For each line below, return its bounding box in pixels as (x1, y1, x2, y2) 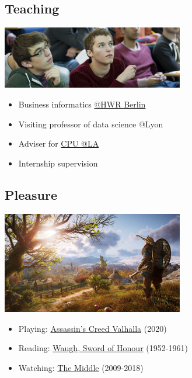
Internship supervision (18, 157, 98, 169)
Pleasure (5, 185, 57, 203)
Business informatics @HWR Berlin (18, 98, 146, 110)
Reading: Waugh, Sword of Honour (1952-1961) (18, 342, 188, 354)
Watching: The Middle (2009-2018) (18, 362, 144, 374)
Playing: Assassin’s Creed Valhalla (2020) (18, 322, 167, 334)
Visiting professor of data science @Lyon (18, 117, 163, 130)
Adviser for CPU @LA (18, 137, 99, 150)
